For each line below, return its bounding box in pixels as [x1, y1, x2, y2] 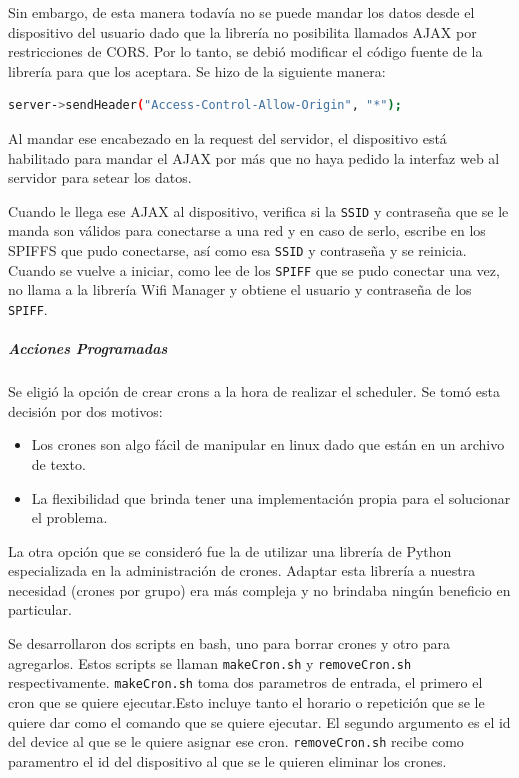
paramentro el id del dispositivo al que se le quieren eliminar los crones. [8, 750, 447, 771]
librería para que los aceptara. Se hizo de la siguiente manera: [8, 60, 386, 81]
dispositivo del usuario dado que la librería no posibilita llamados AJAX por [8, 21, 477, 42]
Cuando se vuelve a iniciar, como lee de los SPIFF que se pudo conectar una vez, [8, 259, 500, 280]
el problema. [31, 507, 108, 528]
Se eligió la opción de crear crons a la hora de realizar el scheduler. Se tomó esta [8, 381, 500, 402]
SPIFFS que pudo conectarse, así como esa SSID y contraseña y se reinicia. [8, 240, 467, 260]
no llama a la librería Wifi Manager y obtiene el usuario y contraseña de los [8, 279, 472, 300]
